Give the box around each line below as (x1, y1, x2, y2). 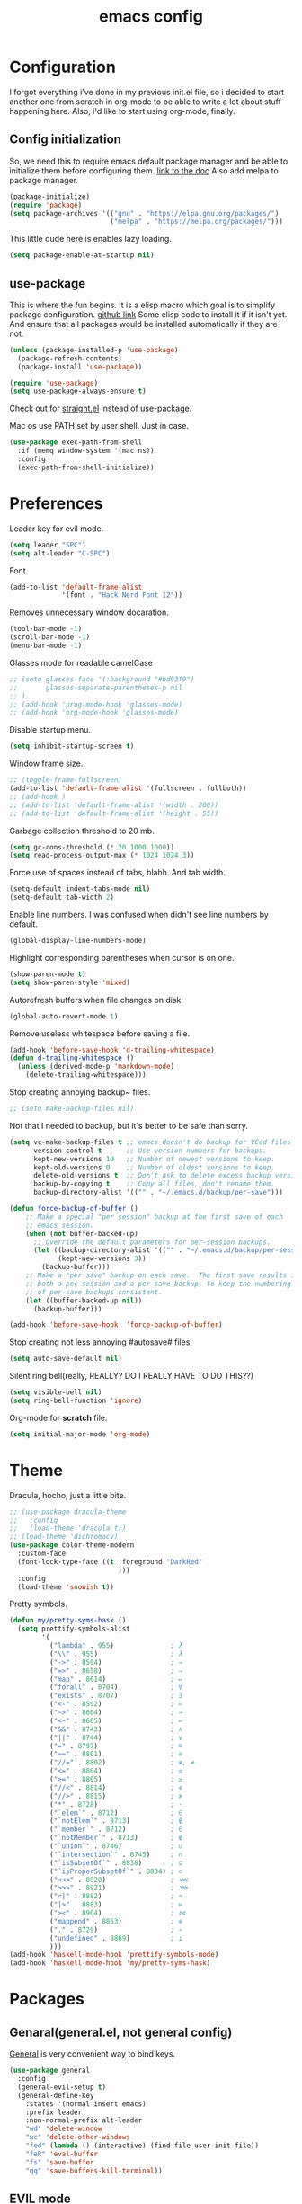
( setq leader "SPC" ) (9, 540, 87, 549)
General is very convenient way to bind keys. (9, 2048, 176, 2059)
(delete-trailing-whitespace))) (25, 1071, 147, 1080)
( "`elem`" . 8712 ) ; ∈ (49, 1809, 182, 1817)
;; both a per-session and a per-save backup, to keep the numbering (25, 1279, 292, 1288)
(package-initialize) (9, 191, 91, 201)
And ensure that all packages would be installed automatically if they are (9, 318, 278, 329)
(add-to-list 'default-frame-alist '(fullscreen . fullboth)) (9, 784, 247, 793)
